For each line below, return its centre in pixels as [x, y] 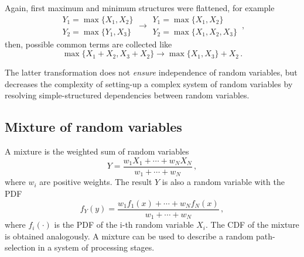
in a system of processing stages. [96, 247]
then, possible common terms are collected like [88, 44]
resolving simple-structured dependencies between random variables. [127, 95]
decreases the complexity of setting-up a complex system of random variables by [149, 83]
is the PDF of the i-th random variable [124, 225]
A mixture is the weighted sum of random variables [97, 151]
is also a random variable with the [223, 182]
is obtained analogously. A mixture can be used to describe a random [129, 236]
